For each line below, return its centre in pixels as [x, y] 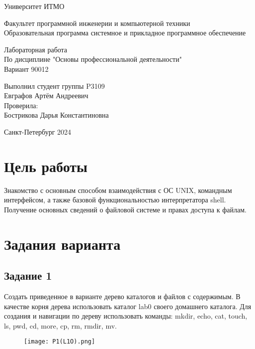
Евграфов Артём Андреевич [46, 95]
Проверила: [21, 105]
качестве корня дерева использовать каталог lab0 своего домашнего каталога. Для [128, 306]
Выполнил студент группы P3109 [54, 86]
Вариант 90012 [26, 69]
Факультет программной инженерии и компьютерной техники [97, 23]
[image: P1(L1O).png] [60, 342]
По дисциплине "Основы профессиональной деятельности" [93, 59]
